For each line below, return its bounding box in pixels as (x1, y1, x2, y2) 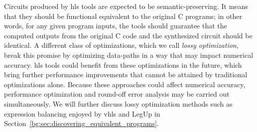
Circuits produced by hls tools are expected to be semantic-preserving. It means (4, 1, 248, 11)
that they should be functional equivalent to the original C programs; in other (4, 10, 242, 21)
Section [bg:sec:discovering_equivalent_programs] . (4, 118, 159, 129)
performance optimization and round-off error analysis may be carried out (4, 89, 230, 99)
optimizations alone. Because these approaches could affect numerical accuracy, (4, 79, 246, 89)
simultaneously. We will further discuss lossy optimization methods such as (4, 98, 233, 109)
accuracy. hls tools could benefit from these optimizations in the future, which (4, 59, 242, 70)
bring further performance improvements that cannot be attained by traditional (4, 69, 248, 80)
